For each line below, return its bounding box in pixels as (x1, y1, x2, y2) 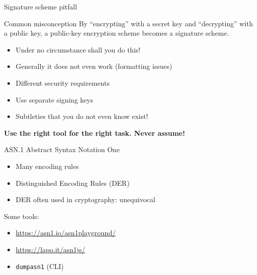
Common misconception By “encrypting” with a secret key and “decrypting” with (4, 18, 253, 28)
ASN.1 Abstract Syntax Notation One (4, 144, 120, 155)
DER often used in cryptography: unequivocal (15, 194, 155, 205)
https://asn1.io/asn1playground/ (15, 227, 116, 238)
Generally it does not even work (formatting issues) (15, 61, 172, 71)
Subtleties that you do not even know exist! (15, 111, 148, 121)
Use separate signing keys (15, 94, 93, 105)
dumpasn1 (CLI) (15, 261, 64, 271)
